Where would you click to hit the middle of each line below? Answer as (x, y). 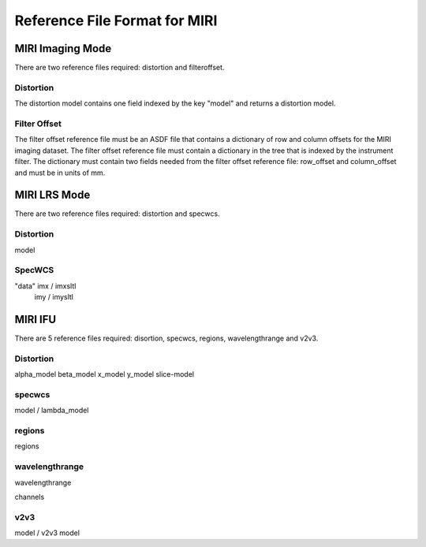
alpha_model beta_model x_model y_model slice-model (105, 374)
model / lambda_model (52, 411)
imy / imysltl (54, 297)
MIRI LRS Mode (52, 195)
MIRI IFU (35, 319)
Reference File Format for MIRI (116, 20)
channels (30, 497)
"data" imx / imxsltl (45, 286)
